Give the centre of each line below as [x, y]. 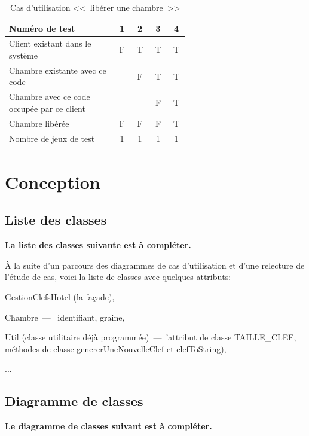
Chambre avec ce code [50, 97]
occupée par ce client [47, 108]
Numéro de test [42, 28]
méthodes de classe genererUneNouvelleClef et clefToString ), [116, 348]
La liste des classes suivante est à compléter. [98, 245]
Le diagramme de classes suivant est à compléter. [108, 426]
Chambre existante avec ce [58, 70]
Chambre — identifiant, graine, [65, 317]
